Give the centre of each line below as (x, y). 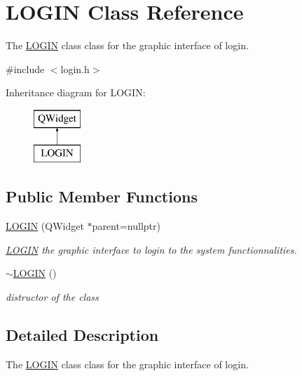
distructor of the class (52, 297)
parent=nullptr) (126, 226)
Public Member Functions (102, 196)
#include (25, 69)
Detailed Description (82, 335)
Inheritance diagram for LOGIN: (76, 92)
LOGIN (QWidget (45, 226)
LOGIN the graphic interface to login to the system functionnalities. (151, 249)
